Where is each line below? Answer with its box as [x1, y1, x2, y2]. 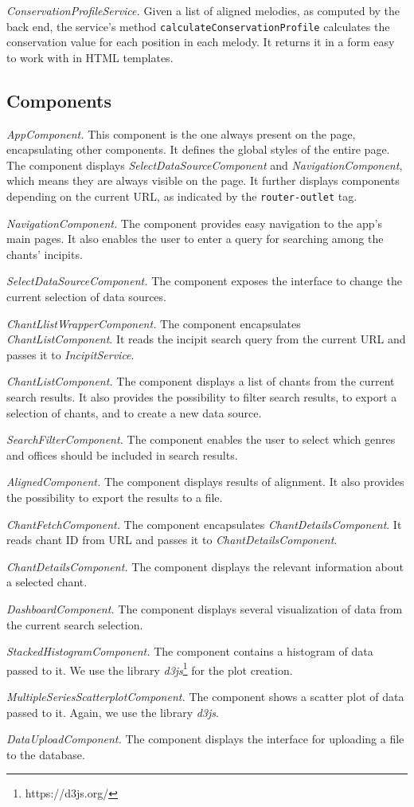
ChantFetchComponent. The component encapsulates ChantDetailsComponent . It [6, 515, 402, 532]
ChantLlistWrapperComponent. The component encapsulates [6, 315, 301, 331]
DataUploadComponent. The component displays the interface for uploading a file [6, 731, 404, 747]
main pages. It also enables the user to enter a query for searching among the [6, 230, 384, 247]
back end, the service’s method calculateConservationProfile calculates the [6, 18, 390, 34]
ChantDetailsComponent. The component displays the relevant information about [6, 558, 404, 574]
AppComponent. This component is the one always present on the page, [6, 125, 356, 142]
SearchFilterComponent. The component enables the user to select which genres [6, 431, 396, 448]
